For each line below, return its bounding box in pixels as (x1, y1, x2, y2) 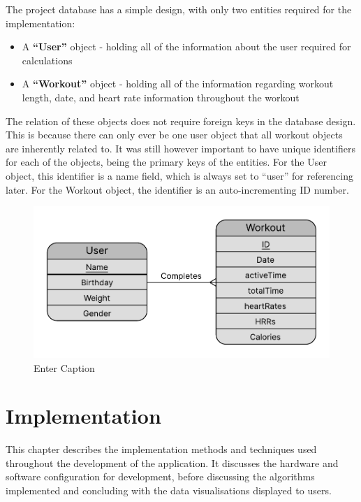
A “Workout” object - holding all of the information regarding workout (22, 76, 334, 91)
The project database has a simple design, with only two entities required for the (6, 2, 352, 16)
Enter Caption (34, 360, 95, 375)
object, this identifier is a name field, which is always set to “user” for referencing (6, 168, 354, 182)
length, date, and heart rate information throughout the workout (22, 89, 300, 104)
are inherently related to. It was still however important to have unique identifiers (6, 141, 355, 155)
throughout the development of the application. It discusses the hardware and (6, 455, 339, 470)
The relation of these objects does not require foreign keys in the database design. (6, 113, 356, 128)
